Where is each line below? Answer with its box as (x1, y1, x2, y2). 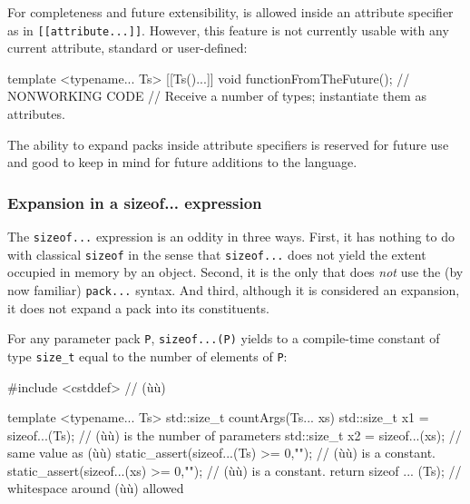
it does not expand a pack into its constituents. (7, 298, 269, 317)
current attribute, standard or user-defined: (7, 38, 248, 57)
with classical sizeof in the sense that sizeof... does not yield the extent (7, 244, 426, 263)
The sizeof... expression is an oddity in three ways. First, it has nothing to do (7, 227, 455, 246)
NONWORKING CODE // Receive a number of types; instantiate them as (7, 86, 426, 105)
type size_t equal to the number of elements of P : (7, 346, 288, 365)
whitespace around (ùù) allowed (7, 479, 184, 498)
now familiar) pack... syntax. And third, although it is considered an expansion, (7, 280, 460, 299)
